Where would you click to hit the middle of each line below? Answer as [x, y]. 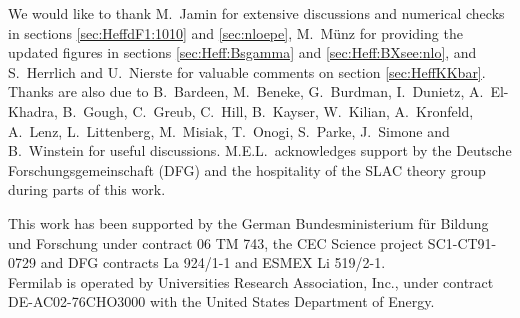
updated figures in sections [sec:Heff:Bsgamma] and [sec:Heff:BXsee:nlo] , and [242, 52]
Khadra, [33, 110]
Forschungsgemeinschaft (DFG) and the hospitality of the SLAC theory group [247, 169]
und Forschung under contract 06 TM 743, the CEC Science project [216, 242]
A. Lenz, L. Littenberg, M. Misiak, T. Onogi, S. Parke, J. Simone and [229, 130]
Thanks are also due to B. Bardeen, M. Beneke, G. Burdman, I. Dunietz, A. [246, 91]
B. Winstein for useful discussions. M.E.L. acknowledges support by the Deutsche [260, 150]
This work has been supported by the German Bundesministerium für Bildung [248, 222]
